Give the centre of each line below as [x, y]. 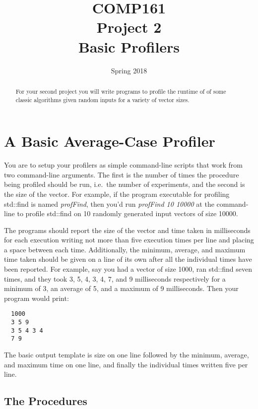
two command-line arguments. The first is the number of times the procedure [122, 174]
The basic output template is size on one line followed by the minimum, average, [127, 355]
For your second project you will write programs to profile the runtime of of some [121, 91]
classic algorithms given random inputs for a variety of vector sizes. [102, 99]
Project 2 [129, 27]
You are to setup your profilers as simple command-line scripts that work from [123, 165]
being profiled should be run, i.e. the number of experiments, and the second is [125, 184]
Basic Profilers [129, 46]
